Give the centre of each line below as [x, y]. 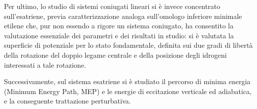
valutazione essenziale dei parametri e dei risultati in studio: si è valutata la [119, 35]
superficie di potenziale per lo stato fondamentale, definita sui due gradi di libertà [128, 45]
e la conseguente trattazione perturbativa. [67, 101]
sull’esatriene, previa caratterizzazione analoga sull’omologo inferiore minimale [123, 16]
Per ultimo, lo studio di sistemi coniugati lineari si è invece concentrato [112, 6]
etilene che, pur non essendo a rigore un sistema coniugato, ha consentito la [119, 26]
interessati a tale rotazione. [45, 64]
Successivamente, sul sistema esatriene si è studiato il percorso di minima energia [127, 81]
